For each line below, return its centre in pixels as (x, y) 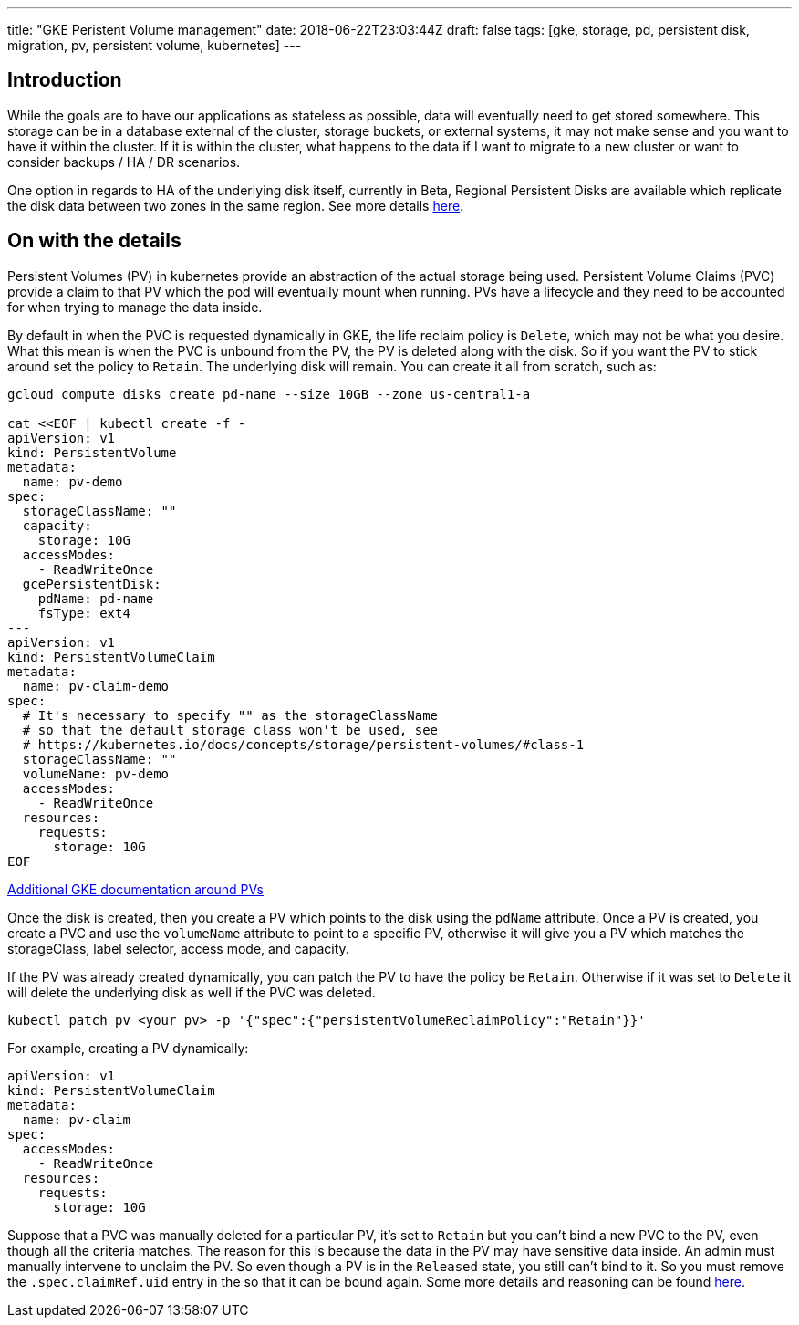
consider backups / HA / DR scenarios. (124, 162)
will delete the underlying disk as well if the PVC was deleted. (192, 992)
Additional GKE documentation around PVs (135, 889)
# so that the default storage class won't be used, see (230, 730)
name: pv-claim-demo (96, 686)
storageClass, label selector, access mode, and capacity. (178, 948)
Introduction (65, 80)
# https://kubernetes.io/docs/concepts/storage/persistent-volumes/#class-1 (303, 744)
